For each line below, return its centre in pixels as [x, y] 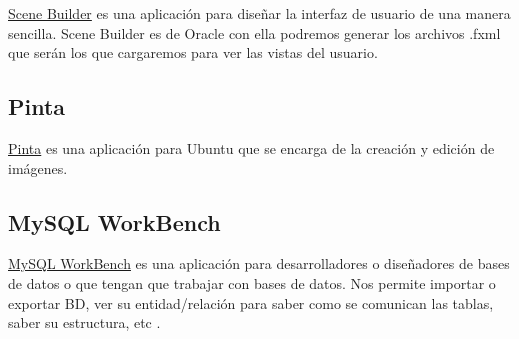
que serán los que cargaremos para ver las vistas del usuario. [193, 52]
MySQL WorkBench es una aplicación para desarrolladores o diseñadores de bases [259, 263]
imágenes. [38, 167]
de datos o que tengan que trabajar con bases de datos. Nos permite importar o [252, 282]
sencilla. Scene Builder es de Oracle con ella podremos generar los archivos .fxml [254, 32]
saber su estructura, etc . [84, 322]
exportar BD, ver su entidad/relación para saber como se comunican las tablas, [251, 302]
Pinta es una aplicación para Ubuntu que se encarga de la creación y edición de [251, 147]
